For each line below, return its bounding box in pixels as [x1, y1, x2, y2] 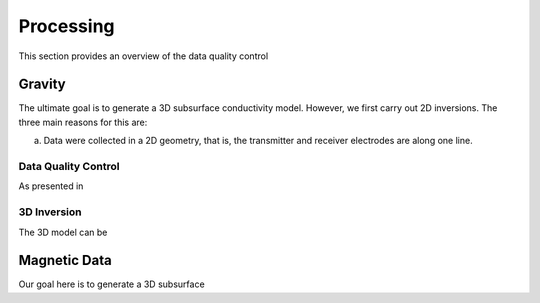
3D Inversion [18, 205, 82, 219]
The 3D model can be [18, 226, 108, 238]
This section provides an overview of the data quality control [18, 50, 269, 62]
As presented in [18, 180, 84, 192]
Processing [18, 15, 115, 37]
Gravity [18, 76, 66, 93]
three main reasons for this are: [18, 116, 148, 128]
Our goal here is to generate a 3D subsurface [18, 278, 205, 290]
